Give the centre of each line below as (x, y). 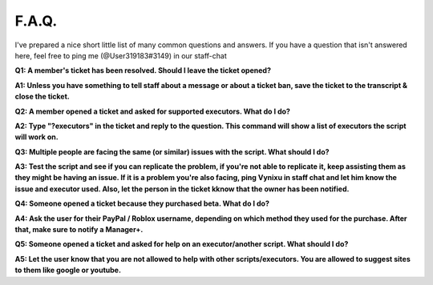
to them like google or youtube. (68, 270)
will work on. (37, 137)
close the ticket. (42, 97)
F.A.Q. (36, 21)
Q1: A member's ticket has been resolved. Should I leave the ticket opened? (143, 70)
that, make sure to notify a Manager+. (79, 230)
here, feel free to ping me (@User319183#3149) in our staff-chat (121, 55)
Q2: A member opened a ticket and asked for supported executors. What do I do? (152, 111)
